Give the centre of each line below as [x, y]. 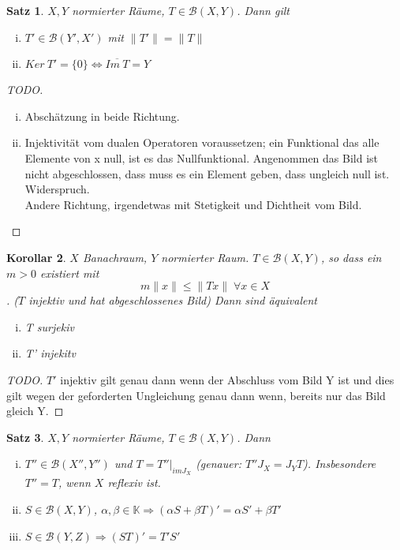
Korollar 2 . [36, 257]
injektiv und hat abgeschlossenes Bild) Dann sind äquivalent [173, 300]
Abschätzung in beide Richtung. [102, 116]
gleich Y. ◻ [35, 411]
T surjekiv [49, 326]
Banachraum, [115, 257]
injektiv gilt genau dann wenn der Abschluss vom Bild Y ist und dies [227, 379]
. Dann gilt [263, 10]
